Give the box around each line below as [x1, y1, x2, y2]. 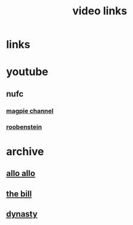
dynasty [6, 209, 37, 219]
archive [6, 144, 45, 158]
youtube [6, 65, 49, 79]
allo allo [6, 168, 36, 178]
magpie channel [6, 106, 53, 115]
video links [72, 4, 128, 18]
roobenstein [6, 122, 42, 131]
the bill [6, 189, 32, 199]
